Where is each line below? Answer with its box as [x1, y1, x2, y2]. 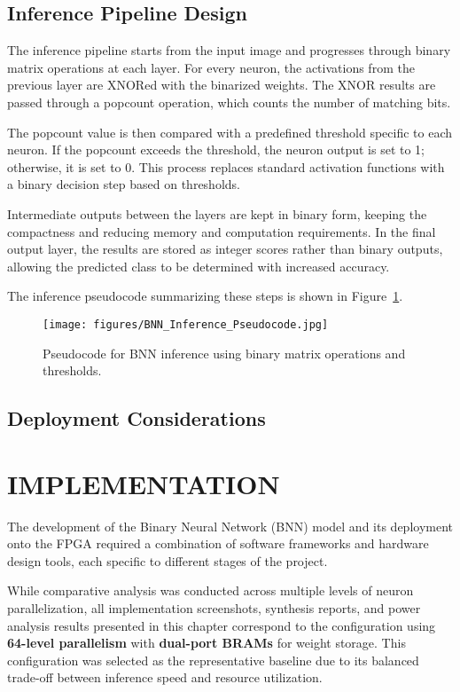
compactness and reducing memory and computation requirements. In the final [7, 222, 436, 240]
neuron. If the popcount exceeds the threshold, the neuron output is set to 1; [7, 140, 425, 159]
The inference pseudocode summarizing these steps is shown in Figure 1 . [7, 287, 403, 305]
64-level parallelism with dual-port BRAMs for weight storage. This [7, 633, 406, 652]
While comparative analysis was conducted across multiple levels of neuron [7, 581, 414, 600]
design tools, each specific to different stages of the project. [7, 551, 328, 570]
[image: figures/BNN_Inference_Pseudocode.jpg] [43, 318, 329, 331]
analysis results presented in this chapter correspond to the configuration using [7, 616, 436, 634]
